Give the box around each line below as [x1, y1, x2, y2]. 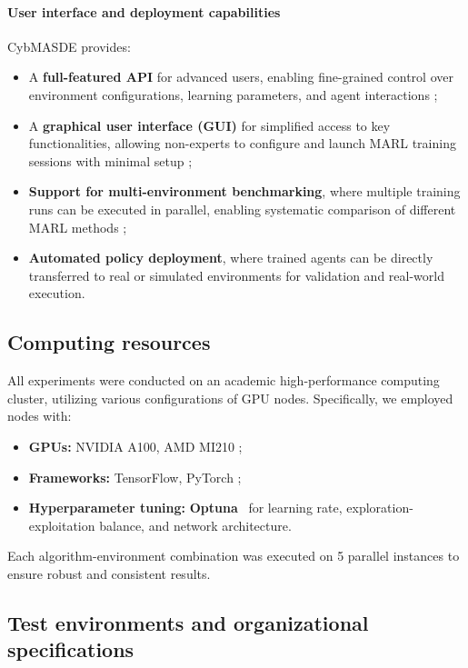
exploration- [346, 498, 413, 517]
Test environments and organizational [7, 608, 369, 636]
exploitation [28, 515, 95, 534]
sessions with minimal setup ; [28, 151, 193, 170]
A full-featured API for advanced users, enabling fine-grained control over [28, 67, 453, 86]
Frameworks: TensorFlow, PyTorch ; [28, 467, 242, 486]
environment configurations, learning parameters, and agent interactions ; [28, 85, 438, 104]
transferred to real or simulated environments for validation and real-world [28, 265, 444, 284]
